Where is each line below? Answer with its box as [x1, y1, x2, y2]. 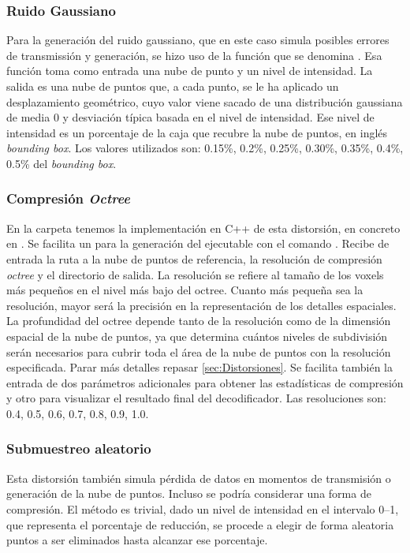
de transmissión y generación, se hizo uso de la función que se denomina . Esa [6, 47, 382, 63]
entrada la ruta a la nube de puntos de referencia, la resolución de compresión [6, 250, 382, 267]
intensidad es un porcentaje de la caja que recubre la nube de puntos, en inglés [6, 124, 388, 140]
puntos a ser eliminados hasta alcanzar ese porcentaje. [6, 532, 268, 548]
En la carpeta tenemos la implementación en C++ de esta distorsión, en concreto [6, 219, 401, 236]
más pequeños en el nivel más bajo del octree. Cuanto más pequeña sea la [6, 282, 363, 298]
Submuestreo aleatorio [6, 439, 151, 458]
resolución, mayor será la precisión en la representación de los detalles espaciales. [6, 297, 397, 313]
